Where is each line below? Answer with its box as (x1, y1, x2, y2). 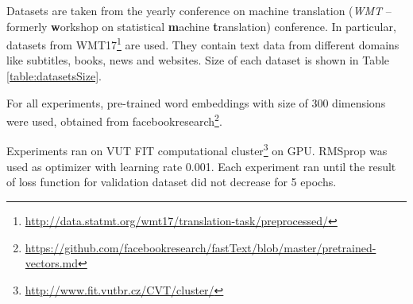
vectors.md (25, 255, 79, 271)
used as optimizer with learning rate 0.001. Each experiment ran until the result (6, 158, 396, 174)
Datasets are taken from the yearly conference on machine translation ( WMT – (6, 2, 392, 18)
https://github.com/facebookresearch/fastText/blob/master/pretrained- (25, 239, 376, 255)
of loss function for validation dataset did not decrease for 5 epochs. (6, 173, 337, 190)
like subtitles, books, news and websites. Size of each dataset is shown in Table (6, 52, 390, 68)
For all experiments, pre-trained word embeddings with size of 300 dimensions (6, 94, 386, 111)
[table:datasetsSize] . (6, 68, 102, 84)
